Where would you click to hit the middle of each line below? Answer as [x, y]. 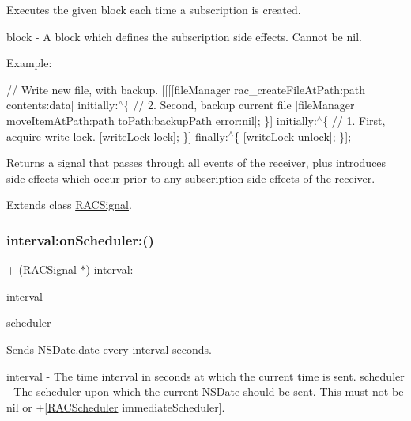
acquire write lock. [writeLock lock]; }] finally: [117, 136]
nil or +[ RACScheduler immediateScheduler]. [116, 406]
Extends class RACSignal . [69, 205]
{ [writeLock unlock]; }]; [293, 136]
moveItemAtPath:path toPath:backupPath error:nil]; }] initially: [162, 120]
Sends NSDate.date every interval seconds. [109, 349]
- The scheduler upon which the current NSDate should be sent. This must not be [205, 391]
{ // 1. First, [354, 120]
